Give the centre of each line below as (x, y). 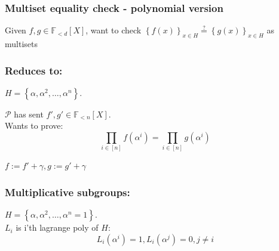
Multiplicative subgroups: (68, 192)
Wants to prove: (34, 125)
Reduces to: (34, 70)
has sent (29, 114)
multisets (21, 44)
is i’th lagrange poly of (57, 227)
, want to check (114, 30)
